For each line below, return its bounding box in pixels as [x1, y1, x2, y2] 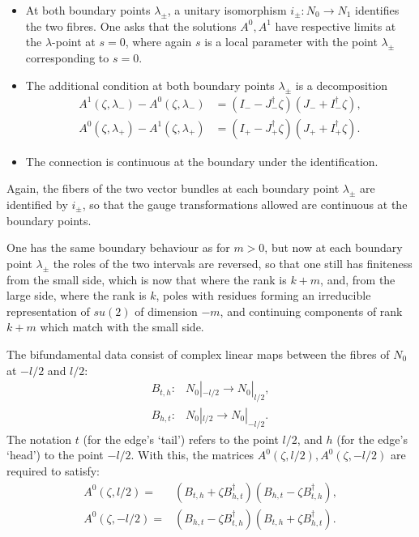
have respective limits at [275, 17, 396, 34]
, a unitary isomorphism [167, 2, 287, 18]
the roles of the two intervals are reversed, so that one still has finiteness [53, 254, 413, 271]
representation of [6, 302, 90, 319]
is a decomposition [295, 76, 388, 93]
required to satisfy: [6, 462, 100, 479]
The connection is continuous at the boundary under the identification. [25, 152, 378, 169]
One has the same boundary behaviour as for [6, 239, 230, 256]
